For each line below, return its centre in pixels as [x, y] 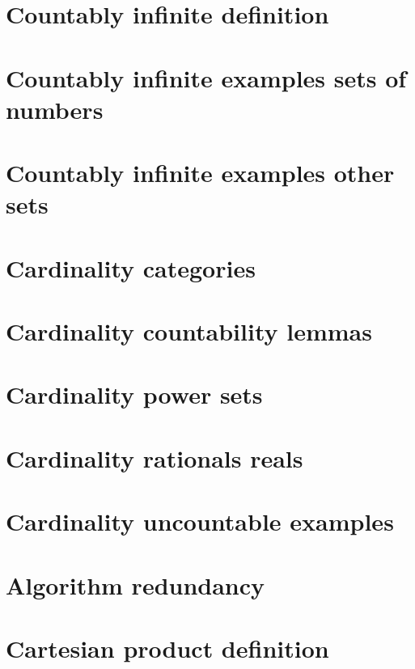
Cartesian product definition [167, 648]
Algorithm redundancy [136, 584]
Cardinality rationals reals [155, 457]
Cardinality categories [131, 267]
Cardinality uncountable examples [200, 521]
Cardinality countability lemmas [189, 331]
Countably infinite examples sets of [206, 77]
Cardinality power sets [134, 394]
